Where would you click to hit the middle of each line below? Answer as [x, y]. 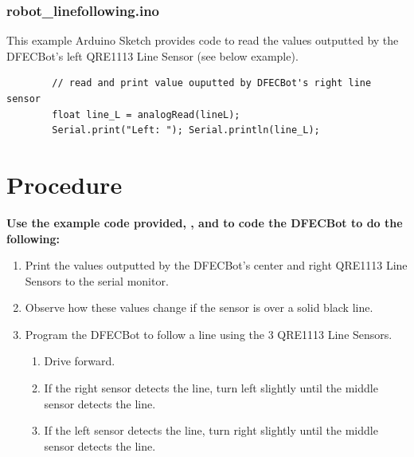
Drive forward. [80, 361]
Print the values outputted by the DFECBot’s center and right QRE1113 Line [216, 265]
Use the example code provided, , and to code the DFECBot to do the [205, 222]
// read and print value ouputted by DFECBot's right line [212, 83]
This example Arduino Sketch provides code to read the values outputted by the [203, 40]
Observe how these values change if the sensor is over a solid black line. [199, 307]
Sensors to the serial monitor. [97, 280]
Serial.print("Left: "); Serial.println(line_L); [186, 130]
